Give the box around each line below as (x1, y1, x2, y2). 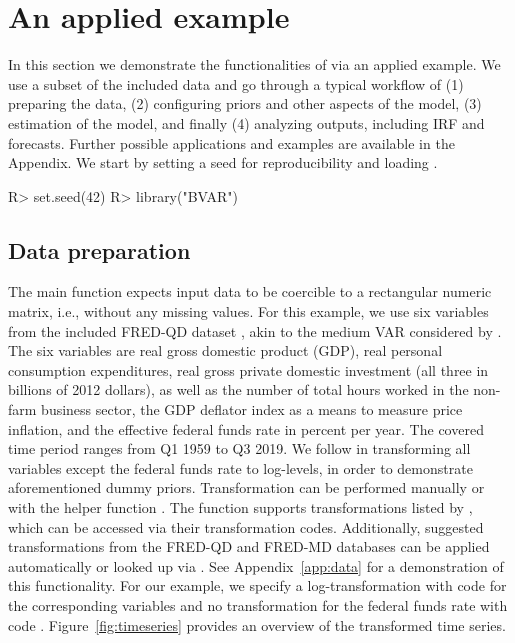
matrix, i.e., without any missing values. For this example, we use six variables (8, 301, 489, 322)
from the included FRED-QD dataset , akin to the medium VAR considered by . (8, 320, 502, 341)
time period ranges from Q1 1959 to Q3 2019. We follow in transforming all (8, 438, 471, 459)
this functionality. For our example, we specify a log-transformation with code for (8, 575, 507, 596)
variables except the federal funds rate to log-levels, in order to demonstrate (8, 457, 473, 478)
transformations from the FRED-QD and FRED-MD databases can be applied (8, 536, 490, 557)
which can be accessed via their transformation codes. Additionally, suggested (8, 516, 484, 537)
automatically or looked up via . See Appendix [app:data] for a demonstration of (8, 555, 504, 576)
